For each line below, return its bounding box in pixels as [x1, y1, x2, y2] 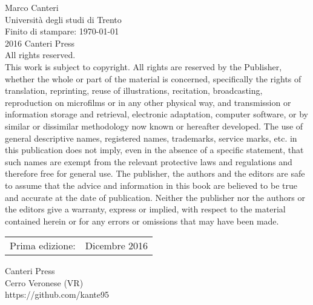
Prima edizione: [10, 238, 76, 253]
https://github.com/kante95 [5, 288, 109, 301]
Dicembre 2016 [85, 238, 148, 253]
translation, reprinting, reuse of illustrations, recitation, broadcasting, [5, 84, 263, 97]
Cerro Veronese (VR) [5, 276, 84, 289]
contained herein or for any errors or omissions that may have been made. [5, 214, 279, 227]
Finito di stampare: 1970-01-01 [5, 25, 119, 38]
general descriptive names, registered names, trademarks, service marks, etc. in [5, 131, 297, 144]
